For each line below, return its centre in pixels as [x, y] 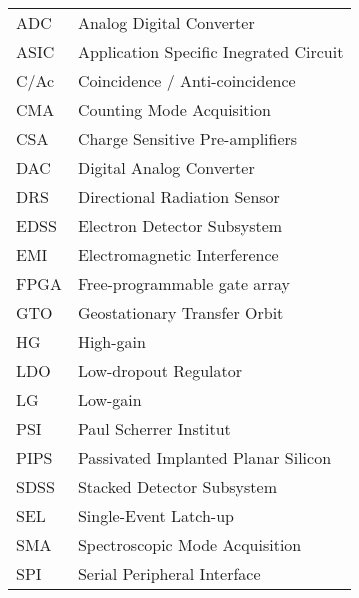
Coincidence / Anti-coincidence [186, 80]
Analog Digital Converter [166, 22]
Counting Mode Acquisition [174, 109]
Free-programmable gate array [183, 283]
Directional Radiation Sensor [178, 196]
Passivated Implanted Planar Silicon [204, 457]
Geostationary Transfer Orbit [180, 312]
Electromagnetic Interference [178, 254]
